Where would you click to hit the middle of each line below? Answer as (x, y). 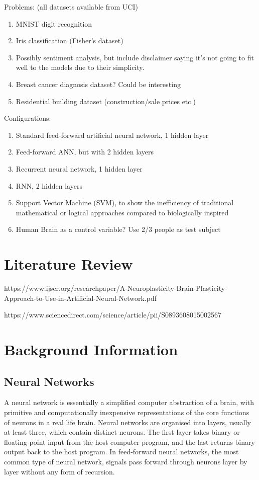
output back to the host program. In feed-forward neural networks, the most (121, 452)
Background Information (91, 349)
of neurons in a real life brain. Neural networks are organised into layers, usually (127, 422)
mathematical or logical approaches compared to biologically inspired (122, 212)
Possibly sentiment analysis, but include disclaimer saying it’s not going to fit (135, 57)
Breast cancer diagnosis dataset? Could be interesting (98, 84)
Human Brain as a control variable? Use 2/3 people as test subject (118, 229)
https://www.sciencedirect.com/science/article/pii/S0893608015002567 (113, 315)
